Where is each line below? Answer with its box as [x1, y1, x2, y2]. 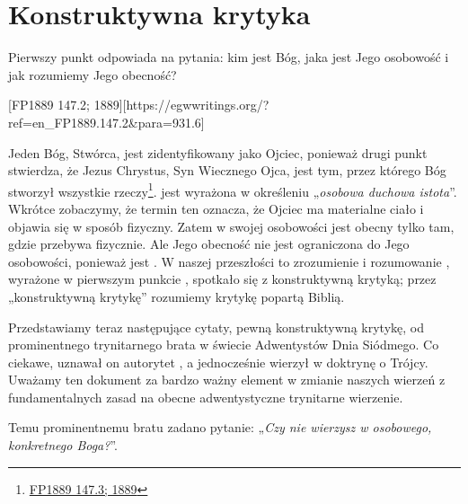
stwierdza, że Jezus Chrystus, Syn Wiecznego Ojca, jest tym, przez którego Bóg [8, 161, 446, 180]
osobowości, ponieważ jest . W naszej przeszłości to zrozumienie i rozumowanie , [8, 252, 450, 270]
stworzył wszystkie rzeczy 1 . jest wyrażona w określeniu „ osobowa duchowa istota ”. [8, 179, 457, 200]
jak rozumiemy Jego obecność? [8, 65, 177, 84]
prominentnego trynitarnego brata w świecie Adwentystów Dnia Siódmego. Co [8, 335, 439, 354]
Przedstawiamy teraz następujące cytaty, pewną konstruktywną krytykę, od [8, 317, 424, 336]
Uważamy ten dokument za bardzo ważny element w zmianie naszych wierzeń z [8, 370, 446, 389]
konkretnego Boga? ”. [8, 436, 118, 455]
